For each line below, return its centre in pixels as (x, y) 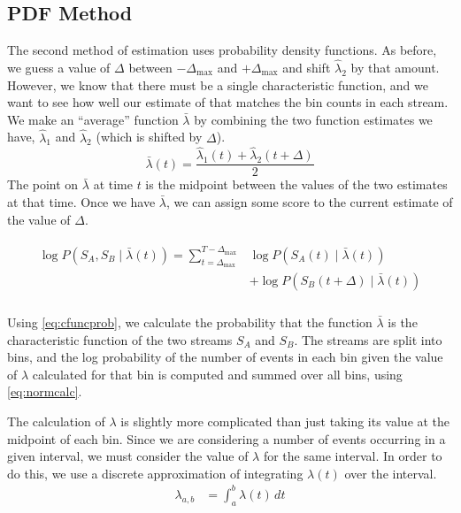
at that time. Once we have (81, 202)
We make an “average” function (93, 119)
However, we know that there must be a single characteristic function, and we (218, 84)
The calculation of (56, 421)
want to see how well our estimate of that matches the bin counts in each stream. (228, 102)
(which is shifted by (149, 137)
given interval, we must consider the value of (128, 456)
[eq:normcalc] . (45, 391)
